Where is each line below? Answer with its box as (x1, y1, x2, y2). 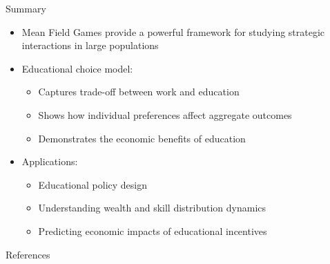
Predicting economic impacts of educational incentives (38, 223, 267, 238)
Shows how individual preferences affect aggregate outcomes (38, 107, 292, 122)
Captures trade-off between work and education (38, 84, 240, 99)
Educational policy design (38, 177, 148, 191)
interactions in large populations (21, 38, 159, 53)
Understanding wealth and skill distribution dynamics (38, 200, 266, 215)
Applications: (21, 154, 78, 169)
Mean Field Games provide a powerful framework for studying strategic (21, 24, 325, 39)
